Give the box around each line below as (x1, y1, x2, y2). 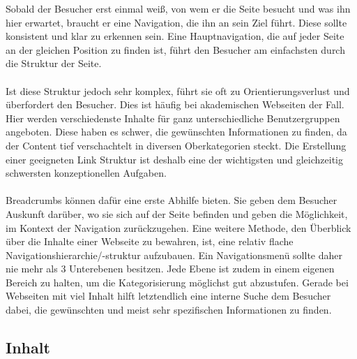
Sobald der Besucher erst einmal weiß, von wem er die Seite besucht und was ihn (6, 1, 351, 15)
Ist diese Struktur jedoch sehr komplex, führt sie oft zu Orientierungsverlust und (6, 83, 350, 98)
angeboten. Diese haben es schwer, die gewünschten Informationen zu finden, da (6, 124, 347, 139)
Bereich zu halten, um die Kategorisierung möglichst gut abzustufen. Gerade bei (6, 274, 349, 289)
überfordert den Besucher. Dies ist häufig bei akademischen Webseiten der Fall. (6, 97, 344, 112)
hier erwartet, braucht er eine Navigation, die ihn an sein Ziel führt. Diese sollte (6, 15, 347, 29)
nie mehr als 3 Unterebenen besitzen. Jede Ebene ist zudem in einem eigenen (6, 261, 335, 276)
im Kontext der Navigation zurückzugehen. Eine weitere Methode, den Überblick (6, 220, 351, 235)
